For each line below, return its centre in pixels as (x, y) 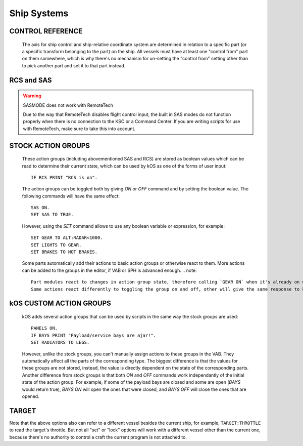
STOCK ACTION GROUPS (50, 146)
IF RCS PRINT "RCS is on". (64, 177)
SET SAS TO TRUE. (52, 215)
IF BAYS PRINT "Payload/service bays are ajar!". (94, 335)
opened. (31, 396)
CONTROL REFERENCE (46, 31)
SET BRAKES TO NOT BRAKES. (64, 252)
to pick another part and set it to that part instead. (74, 65)
